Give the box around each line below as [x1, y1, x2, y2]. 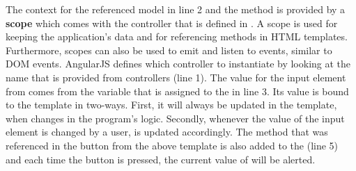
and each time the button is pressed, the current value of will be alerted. [6, 152, 316, 166]
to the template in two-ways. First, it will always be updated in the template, [6, 97, 337, 112]
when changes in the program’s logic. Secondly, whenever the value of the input [6, 111, 345, 125]
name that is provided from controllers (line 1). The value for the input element [6, 70, 346, 84]
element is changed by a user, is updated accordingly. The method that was [6, 124, 328, 139]
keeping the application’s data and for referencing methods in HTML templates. [6, 29, 348, 44]
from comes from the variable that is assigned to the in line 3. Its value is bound [6, 83, 349, 98]
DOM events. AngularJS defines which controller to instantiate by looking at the [6, 56, 351, 71]
